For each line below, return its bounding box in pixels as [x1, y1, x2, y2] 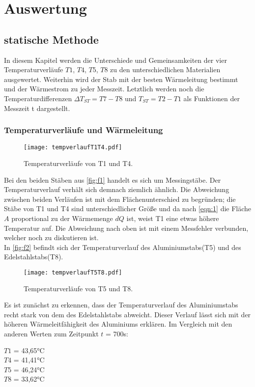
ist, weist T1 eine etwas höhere [126, 213, 219, 223]
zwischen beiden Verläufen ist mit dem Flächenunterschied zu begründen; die [4, 193, 236, 204]
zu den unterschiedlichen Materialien [110, 64, 221, 75]
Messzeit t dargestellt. [4, 103, 70, 113]
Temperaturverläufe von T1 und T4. [24, 158, 133, 168]
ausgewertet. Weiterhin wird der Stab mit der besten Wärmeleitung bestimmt [4, 74, 238, 84]
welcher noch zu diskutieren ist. [4, 232, 99, 243]
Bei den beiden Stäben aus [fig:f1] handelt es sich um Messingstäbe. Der [4, 174, 221, 185]
